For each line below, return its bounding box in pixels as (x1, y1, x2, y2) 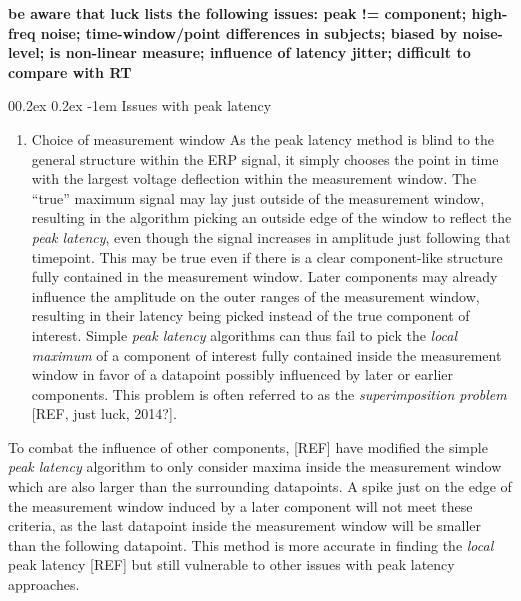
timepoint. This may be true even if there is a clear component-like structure (31, 246, 503, 267)
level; (8, 42, 45, 63)
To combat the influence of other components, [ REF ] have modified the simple (8, 436, 488, 457)
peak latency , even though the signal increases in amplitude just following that (31, 226, 511, 247)
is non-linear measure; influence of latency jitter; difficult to (49, 42, 471, 63)
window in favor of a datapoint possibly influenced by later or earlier (31, 364, 453, 385)
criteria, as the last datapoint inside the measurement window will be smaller (8, 515, 482, 536)
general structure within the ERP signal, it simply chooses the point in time (31, 148, 499, 169)
